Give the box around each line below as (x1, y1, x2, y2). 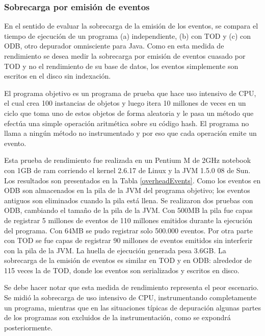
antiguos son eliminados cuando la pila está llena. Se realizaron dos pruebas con (4, 195, 253, 205)
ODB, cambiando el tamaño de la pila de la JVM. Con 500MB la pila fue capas (4, 205, 253, 215)
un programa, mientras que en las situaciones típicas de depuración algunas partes (4, 302, 261, 313)
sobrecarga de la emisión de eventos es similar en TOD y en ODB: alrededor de (4, 255, 252, 266)
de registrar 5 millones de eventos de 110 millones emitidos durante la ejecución (4, 214, 252, 225)
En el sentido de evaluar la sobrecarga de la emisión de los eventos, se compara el (4, 20, 258, 31)
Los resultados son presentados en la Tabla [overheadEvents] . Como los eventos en (4, 175, 261, 185)
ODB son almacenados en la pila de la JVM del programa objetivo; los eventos (4, 185, 250, 196)
